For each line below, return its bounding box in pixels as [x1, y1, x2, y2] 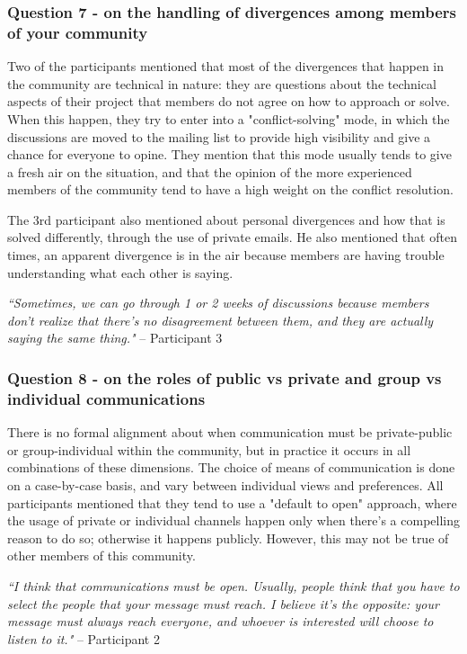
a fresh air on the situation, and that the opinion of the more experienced [7, 162, 412, 181]
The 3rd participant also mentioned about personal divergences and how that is [7, 210, 445, 228]
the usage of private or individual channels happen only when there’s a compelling [7, 511, 460, 530]
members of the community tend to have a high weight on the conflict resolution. [7, 180, 454, 199]
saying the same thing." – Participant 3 [7, 328, 223, 347]
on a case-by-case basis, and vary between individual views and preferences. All [7, 475, 444, 494]
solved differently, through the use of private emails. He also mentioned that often [7, 228, 457, 246]
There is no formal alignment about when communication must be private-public [7, 423, 453, 442]
